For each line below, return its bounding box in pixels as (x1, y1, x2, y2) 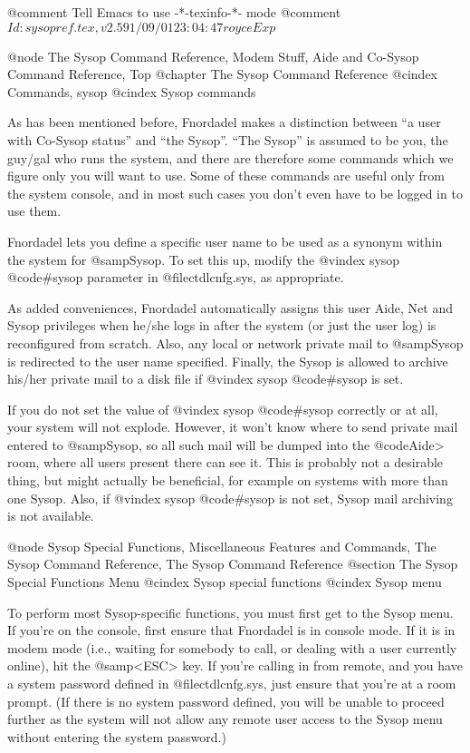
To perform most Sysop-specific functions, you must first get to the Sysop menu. (7, 602, 454, 621)
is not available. (7, 506, 94, 525)
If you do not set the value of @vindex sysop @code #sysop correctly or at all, (7, 399, 438, 418)
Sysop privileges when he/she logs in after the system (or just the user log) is (7, 316, 436, 335)
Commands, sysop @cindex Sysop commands (7, 82, 256, 101)
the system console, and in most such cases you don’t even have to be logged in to (7, 183, 463, 202)
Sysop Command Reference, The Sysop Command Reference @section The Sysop (7, 554, 458, 573)
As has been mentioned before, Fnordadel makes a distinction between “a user (7, 112, 441, 132)
